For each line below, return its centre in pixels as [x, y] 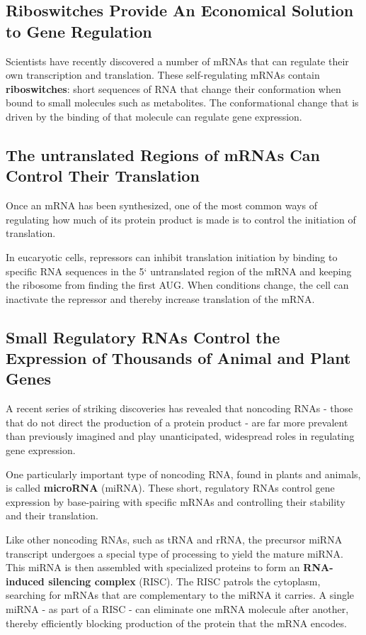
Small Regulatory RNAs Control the [143, 337]
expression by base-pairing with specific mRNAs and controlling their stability [176, 501]
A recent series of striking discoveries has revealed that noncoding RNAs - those [179, 408]
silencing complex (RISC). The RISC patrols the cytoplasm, [184, 581]
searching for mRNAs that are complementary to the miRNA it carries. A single [180, 595]
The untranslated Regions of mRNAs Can [163, 154]
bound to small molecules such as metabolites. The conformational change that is [182, 103]
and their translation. [52, 515]
